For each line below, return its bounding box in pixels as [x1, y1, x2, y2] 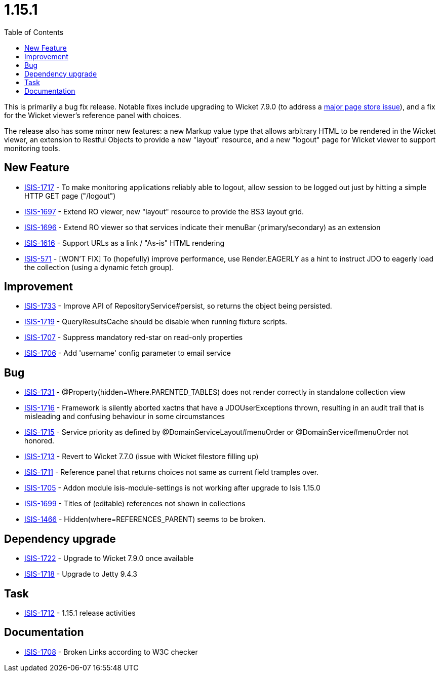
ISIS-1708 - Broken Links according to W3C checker [24, 647, 198, 656]
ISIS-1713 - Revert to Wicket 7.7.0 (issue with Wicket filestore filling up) [24, 452, 259, 461]
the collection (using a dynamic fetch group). [24, 262, 174, 272]
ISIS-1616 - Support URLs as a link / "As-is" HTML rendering [24, 238, 225, 247]
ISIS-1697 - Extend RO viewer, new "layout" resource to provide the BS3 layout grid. [24, 207, 304, 216]
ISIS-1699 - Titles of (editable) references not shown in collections [24, 499, 246, 508]
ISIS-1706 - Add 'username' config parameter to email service [24, 349, 231, 358]
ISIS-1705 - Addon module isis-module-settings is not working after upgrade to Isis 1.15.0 [24, 483, 321, 493]
